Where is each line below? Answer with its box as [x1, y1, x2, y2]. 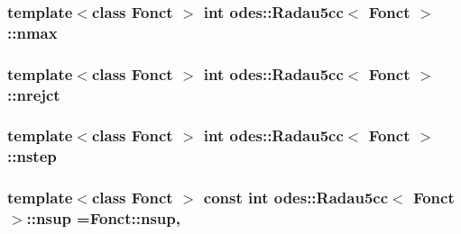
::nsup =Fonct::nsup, [26, 207, 180, 229]
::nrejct [7, 83, 60, 105]
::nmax [7, 21, 58, 43]
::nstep [7, 145, 57, 167]
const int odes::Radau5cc [203, 186, 389, 209]
